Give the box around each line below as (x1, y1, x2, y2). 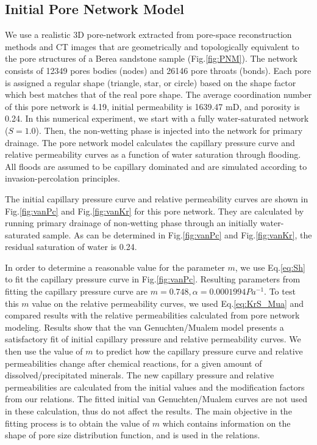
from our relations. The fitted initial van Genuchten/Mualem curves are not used (5, 392, 307, 405)
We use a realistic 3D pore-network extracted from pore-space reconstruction (5, 28, 292, 41)
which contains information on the (162, 416, 291, 429)
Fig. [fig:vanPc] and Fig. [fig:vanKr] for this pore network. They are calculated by (5, 204, 304, 217)
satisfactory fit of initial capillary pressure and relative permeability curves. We (5, 333, 301, 345)
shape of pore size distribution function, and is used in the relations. (5, 428, 260, 441)
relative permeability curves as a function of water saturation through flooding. (5, 148, 301, 161)
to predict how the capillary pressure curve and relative (96, 345, 303, 358)
